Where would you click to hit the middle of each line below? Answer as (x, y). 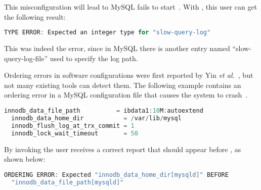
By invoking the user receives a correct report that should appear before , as (123, 149)
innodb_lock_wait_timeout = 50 (75, 133)
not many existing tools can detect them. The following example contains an (123, 85)
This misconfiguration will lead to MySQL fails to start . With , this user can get (131, 7)
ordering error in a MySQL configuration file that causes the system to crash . (126, 95)
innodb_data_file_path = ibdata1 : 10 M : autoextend (104, 111)
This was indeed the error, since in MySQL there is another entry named (117, 48)
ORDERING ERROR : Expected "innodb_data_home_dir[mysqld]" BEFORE (116, 175)
